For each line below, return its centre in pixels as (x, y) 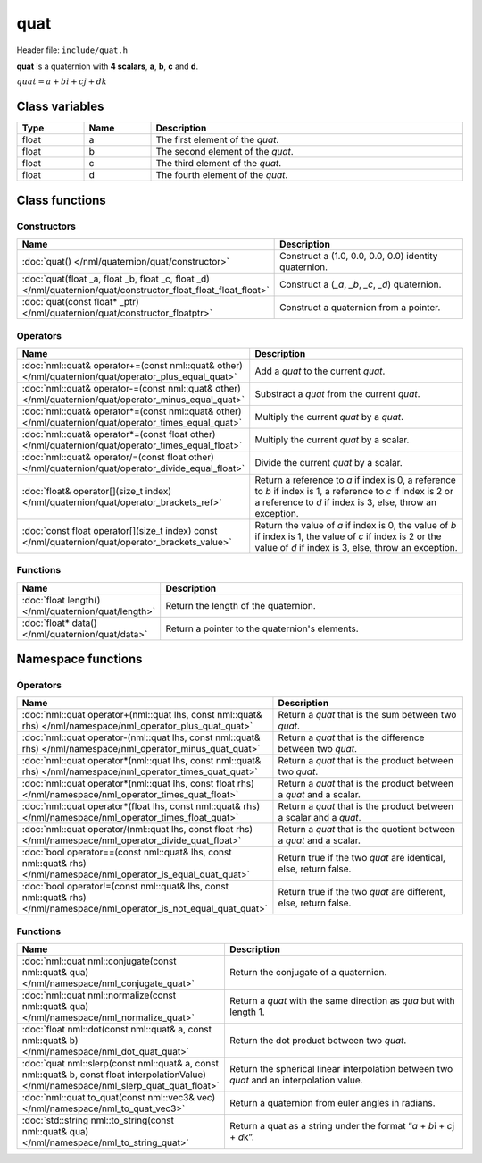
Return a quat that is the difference (351, 737)
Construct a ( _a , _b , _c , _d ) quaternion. (361, 284)
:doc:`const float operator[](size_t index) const (120, 530)
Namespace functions (79, 659)
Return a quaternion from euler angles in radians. (332, 1103)
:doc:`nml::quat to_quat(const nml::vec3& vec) (119, 1098)
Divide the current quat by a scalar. (329, 462)
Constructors (46, 226)
